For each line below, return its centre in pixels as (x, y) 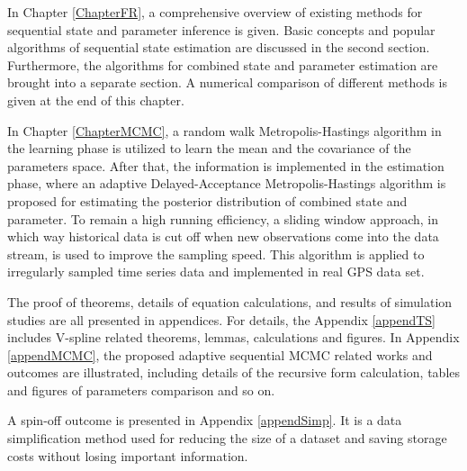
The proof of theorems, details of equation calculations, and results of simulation (230, 301)
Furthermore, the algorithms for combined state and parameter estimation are (223, 64)
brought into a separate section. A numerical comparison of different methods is (228, 82)
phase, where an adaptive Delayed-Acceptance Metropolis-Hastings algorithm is (227, 183)
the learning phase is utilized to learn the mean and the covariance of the (209, 148)
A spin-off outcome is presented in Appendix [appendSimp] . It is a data (205, 420)
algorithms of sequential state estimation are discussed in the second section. (219, 47)
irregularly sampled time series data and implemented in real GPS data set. (216, 272)
